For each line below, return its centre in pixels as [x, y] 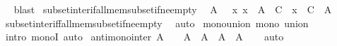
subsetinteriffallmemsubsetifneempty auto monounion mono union [157, 23]
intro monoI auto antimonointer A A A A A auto [144, 37]
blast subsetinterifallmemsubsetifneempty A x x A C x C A [173, 9]
